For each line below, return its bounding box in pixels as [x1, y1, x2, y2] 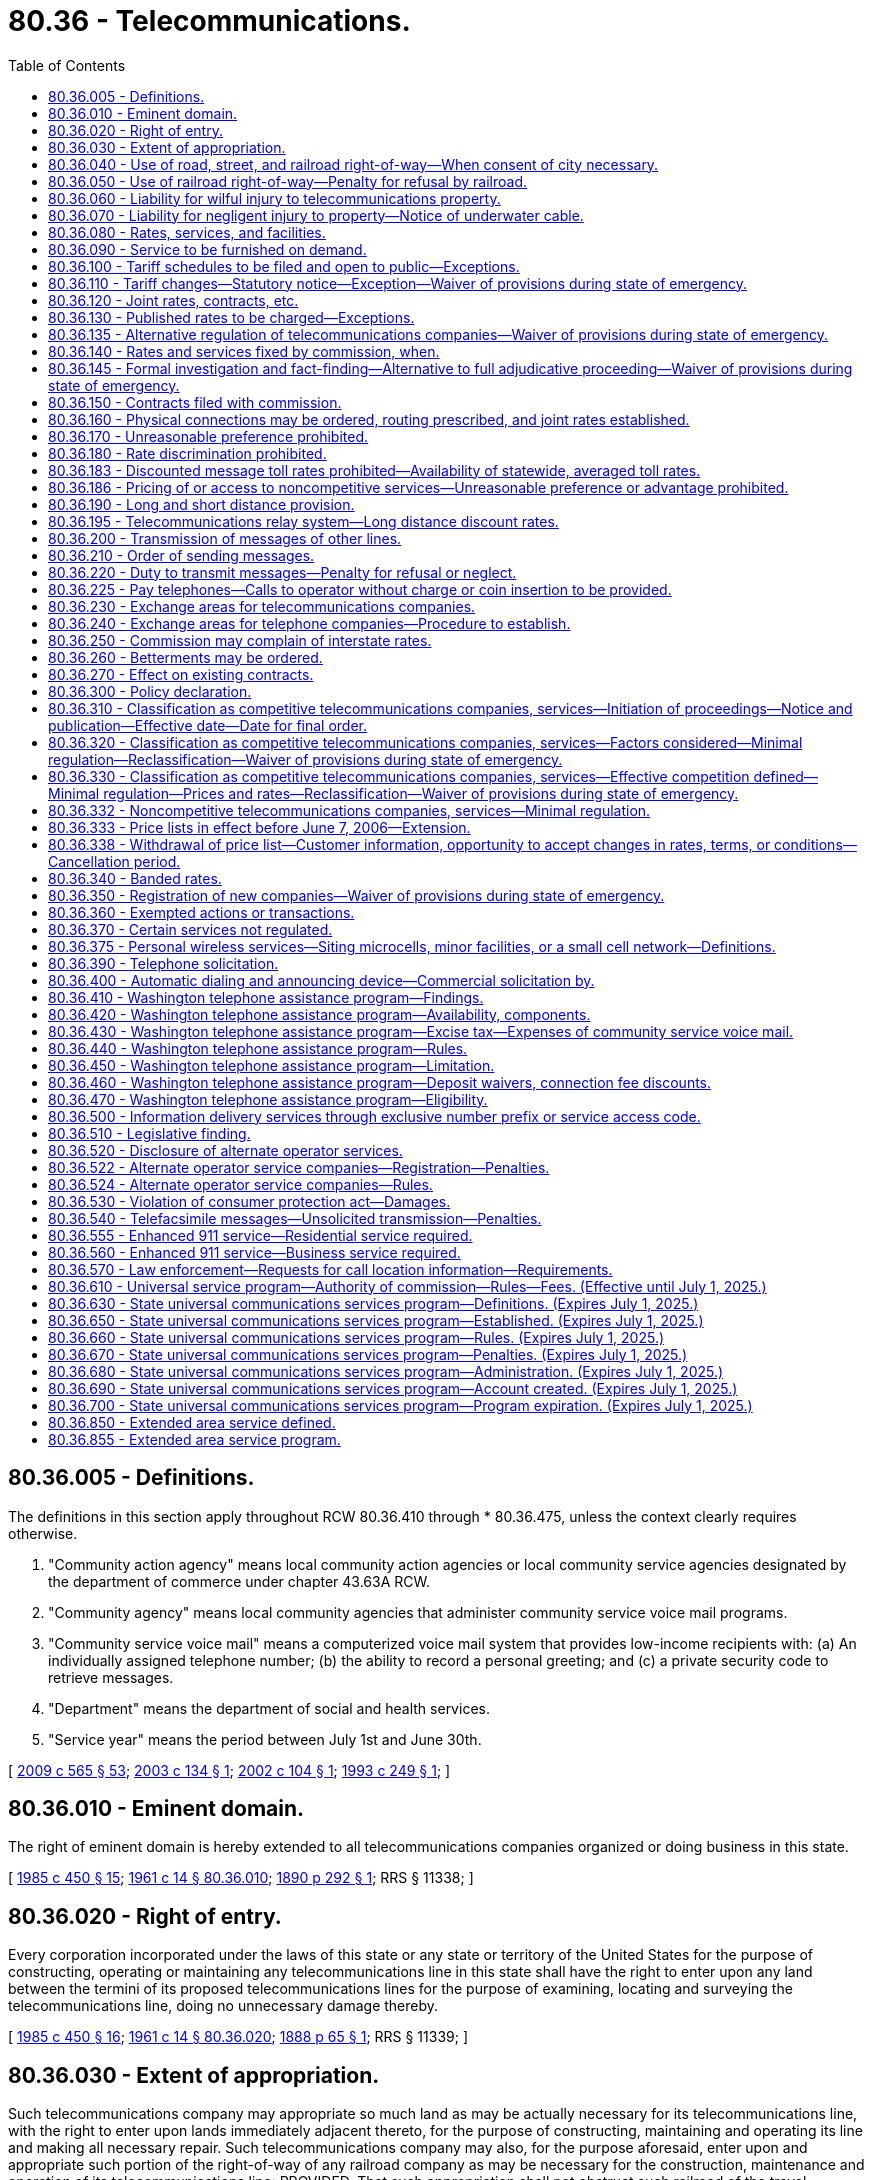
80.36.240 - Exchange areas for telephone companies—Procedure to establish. [48, 614, 571, 632]
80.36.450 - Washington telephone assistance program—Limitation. [48, 1056, 495, 1074]
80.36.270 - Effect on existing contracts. [48, 665, 314, 683]
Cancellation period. [48, 852, 181, 870]
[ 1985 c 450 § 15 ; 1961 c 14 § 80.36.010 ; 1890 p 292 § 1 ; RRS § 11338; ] [8, 1869, 474, 1887]
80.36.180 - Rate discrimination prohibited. [48, 444, 327, 462]
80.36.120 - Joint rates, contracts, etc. [48, 291, 299, 309]
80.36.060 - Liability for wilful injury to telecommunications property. [48, 189, 501, 207]
